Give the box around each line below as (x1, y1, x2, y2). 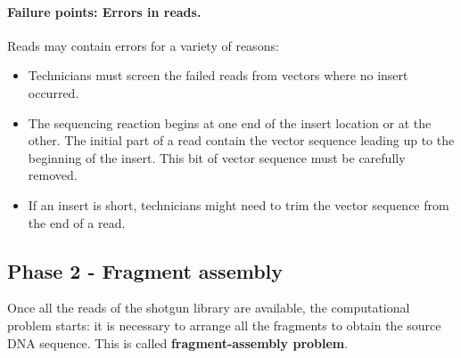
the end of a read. (28, 213, 126, 232)
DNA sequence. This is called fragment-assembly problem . (7, 333, 349, 352)
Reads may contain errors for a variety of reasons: (7, 36, 279, 54)
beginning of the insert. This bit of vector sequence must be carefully (28, 148, 406, 167)
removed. (28, 166, 78, 184)
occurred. (28, 83, 79, 102)
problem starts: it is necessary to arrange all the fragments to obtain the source (7, 315, 441, 334)
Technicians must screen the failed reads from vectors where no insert (28, 66, 408, 85)
